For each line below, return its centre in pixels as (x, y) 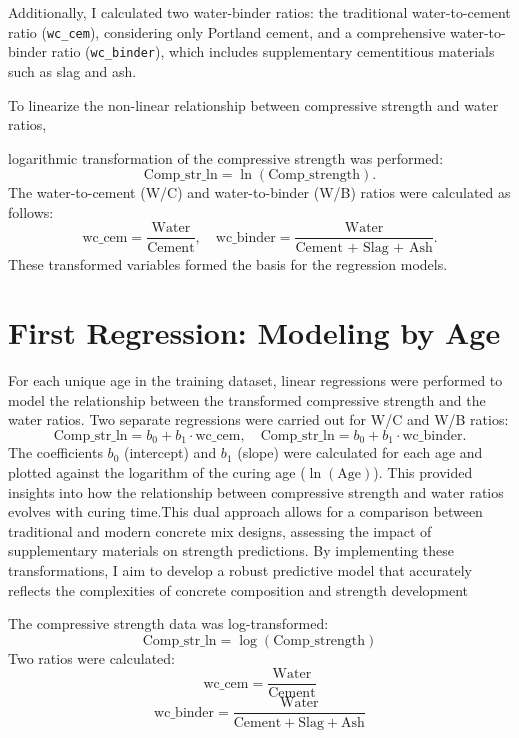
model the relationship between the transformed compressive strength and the (247, 399)
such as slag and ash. (72, 70)
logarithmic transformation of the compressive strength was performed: (226, 157)
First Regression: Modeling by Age (254, 332)
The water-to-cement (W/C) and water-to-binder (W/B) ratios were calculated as (259, 192)
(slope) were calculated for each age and (360, 452)
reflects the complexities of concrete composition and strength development (238, 589)
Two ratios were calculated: (91, 657)
